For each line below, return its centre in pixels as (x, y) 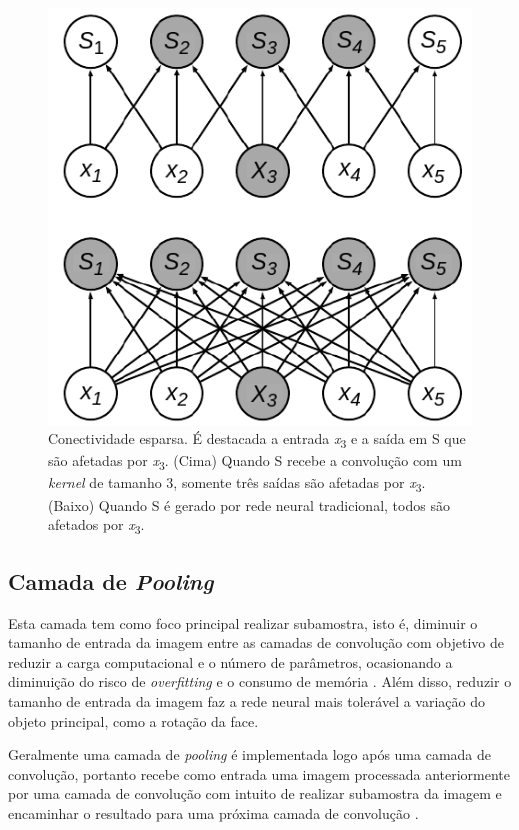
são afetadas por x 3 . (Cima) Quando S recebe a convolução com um (255, 462)
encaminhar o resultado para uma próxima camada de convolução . (213, 812)
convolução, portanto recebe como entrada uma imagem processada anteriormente (259, 773)
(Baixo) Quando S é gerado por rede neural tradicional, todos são (249, 504)
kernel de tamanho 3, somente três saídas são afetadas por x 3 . (237, 484)
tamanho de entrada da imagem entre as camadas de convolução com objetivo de (256, 642)
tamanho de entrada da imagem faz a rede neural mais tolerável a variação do (247, 700)
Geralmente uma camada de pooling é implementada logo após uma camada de (250, 754)
